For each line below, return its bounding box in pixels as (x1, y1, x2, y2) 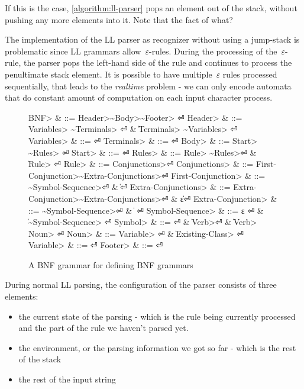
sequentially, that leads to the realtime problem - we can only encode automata (5, 79, 292, 92)
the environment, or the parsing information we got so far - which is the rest (18, 341, 296, 353)
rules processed (222, 67, 277, 80)
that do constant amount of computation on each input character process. (5, 91, 273, 104)
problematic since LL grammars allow (5, 44, 141, 57)
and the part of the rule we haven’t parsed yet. (18, 322, 189, 334)
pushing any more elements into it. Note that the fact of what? (5, 13, 233, 25)
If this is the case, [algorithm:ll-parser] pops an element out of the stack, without (5, 2, 297, 14)
